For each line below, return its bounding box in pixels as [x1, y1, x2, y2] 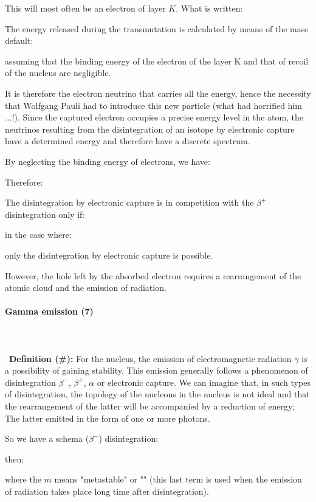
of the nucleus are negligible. [5, 66, 111, 79]
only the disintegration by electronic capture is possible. [5, 248, 213, 261]
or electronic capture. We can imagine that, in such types [97, 375, 311, 388]
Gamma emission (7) [5, 305, 94, 318]
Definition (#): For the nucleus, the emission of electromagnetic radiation [9, 352, 292, 364]
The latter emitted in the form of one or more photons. [5, 411, 210, 424]
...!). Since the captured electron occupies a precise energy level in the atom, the [5, 111, 304, 124]
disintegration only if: [5, 207, 85, 220]
